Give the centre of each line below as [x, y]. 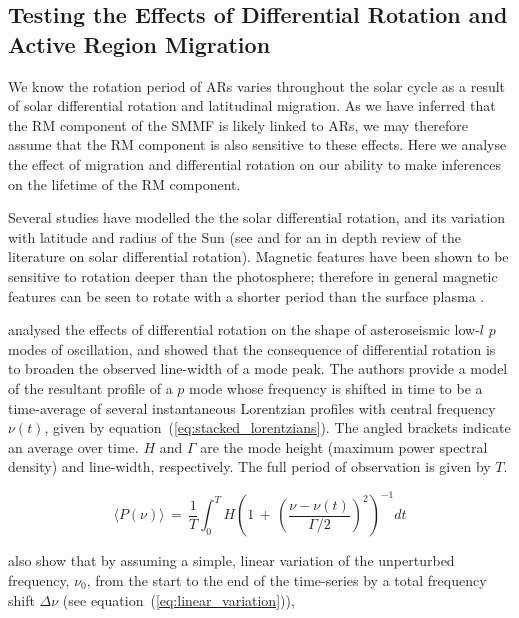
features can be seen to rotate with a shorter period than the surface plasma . [246, 295]
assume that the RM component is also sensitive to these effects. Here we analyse [257, 144]
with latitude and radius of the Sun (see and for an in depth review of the [234, 236]
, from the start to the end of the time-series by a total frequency [286, 579]
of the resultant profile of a [90, 387]
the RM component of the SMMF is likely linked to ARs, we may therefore [238, 124]
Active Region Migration [139, 43]
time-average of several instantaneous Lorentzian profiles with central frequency [252, 407]
